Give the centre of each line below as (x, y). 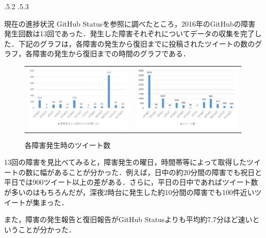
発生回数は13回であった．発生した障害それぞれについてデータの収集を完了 (129, 34)
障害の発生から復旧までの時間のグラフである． (111, 53)
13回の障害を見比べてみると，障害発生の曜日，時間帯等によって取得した (125, 162)
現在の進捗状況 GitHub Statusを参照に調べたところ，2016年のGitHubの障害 (130, 23)
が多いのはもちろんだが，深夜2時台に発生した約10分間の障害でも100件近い (129, 192)
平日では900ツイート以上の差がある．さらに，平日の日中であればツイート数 (131, 182)
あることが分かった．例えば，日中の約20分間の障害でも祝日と (158, 172)
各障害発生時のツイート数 (68, 145)
